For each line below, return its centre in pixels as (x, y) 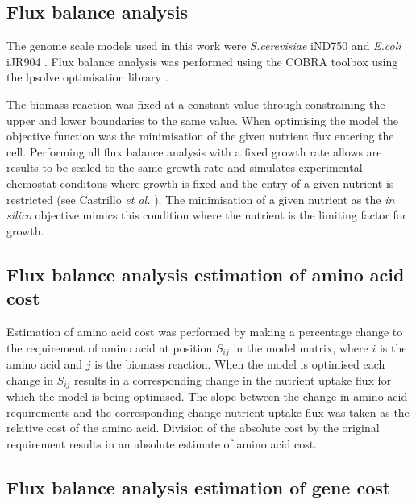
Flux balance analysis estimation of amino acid (206, 274)
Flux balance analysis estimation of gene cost (199, 487)
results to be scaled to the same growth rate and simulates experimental (185, 167)
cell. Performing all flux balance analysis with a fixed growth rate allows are (194, 151)
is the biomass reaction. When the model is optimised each (240, 363)
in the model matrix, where (301, 347)
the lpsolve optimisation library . (87, 77)
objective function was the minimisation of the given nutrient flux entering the (200, 136)
